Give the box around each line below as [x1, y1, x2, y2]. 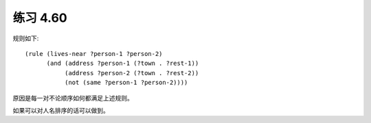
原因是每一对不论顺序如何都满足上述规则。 [12, 94, 133, 102]
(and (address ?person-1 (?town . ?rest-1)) [46, 59, 199, 68]
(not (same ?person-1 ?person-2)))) [64, 79, 188, 87]
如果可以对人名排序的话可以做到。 [12, 106, 109, 114]
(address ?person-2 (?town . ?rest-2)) [64, 69, 199, 77]
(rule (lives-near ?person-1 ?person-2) [25, 50, 163, 57]
